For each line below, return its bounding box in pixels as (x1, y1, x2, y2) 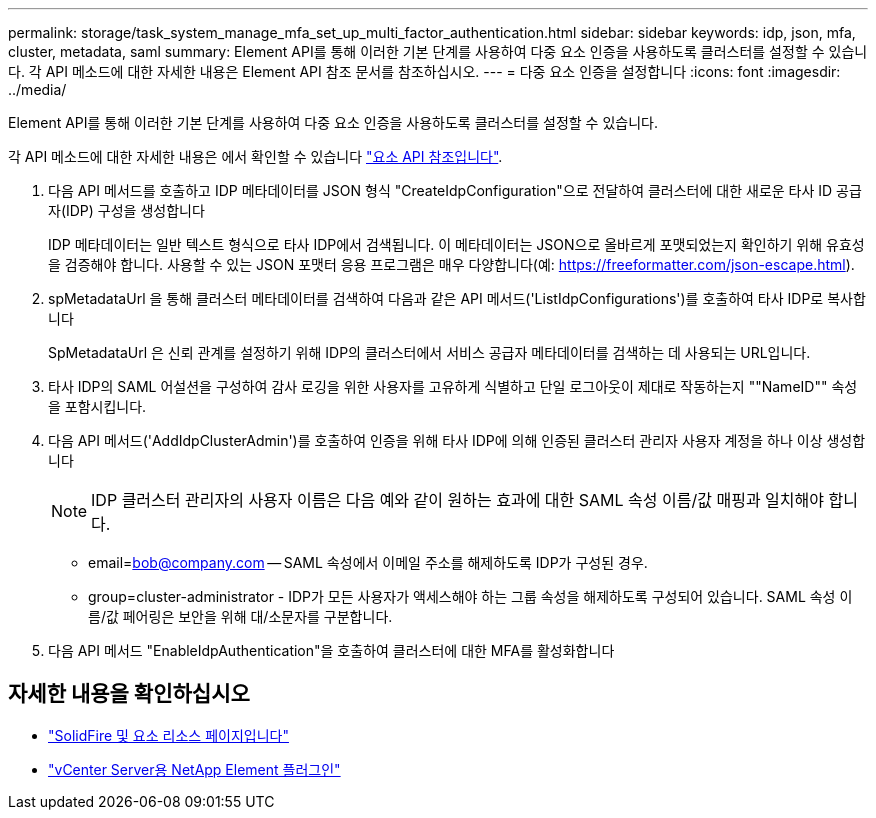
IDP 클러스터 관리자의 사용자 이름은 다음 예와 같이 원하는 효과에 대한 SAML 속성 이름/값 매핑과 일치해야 (91, 490, 824, 510)
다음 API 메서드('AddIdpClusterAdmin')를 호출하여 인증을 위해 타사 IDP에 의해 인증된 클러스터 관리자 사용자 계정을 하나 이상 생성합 (48, 432, 866, 449)
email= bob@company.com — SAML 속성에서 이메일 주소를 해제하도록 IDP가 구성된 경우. (88, 554, 648, 571)
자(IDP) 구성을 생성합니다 (48, 202, 205, 219)
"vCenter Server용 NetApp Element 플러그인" (48, 760, 341, 778)
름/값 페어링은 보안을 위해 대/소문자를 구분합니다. (88, 608, 393, 625)
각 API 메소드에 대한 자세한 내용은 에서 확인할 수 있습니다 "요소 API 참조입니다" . (8, 148, 503, 165)
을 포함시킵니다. (48, 398, 147, 415)
